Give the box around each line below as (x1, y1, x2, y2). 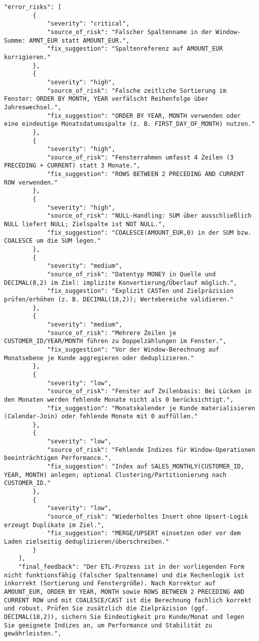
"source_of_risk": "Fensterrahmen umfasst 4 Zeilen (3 (47, 153, 234, 161)
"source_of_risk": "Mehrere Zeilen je (47, 329, 176, 337)
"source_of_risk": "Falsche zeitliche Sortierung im (47, 87, 226, 94)
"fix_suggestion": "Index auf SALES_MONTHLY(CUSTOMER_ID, (47, 463, 244, 470)
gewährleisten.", (4, 630, 62, 637)
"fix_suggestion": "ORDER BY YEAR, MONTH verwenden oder (47, 112, 241, 119)
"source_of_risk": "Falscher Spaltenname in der (47, 28, 212, 36)
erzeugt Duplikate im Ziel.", (4, 521, 105, 529)
